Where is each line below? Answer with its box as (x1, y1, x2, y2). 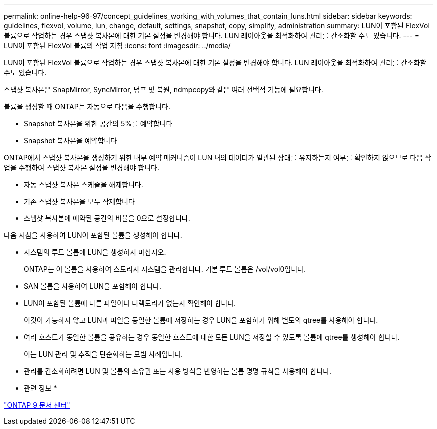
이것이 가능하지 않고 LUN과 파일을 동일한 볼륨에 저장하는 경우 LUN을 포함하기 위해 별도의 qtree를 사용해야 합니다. (24, 316, 378, 324)
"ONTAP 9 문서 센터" (4, 401, 70, 409)
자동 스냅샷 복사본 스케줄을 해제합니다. (24, 180, 143, 189)
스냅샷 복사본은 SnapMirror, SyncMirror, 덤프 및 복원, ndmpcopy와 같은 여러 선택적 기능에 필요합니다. (4, 85, 323, 94)
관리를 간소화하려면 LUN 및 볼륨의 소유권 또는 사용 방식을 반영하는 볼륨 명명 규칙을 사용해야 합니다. (24, 367, 332, 375)
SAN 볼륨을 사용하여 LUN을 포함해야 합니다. (24, 282, 161, 290)
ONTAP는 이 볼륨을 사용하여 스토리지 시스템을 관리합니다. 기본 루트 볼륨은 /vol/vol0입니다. (24, 265, 306, 273)
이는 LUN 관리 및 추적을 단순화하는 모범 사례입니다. (24, 350, 183, 358)
